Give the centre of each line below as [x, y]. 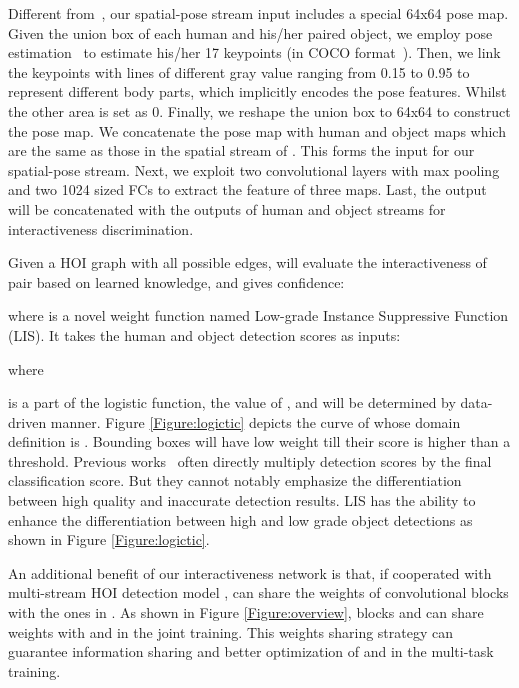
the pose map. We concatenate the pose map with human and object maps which [257, 130]
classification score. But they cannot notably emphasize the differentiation [235, 480]
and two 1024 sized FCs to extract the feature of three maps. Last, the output [247, 189]
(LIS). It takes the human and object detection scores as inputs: [204, 334]
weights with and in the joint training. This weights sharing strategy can [231, 631]
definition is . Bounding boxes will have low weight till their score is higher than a [259, 441]
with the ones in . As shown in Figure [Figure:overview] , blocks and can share [246, 612]
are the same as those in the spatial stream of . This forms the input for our [241, 150]
